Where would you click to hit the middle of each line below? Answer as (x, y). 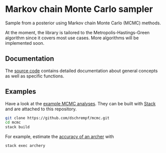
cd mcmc (13, 123)
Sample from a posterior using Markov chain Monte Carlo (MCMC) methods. (83, 23)
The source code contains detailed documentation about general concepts (82, 71)
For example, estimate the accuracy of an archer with (59, 137)
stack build (17, 127)
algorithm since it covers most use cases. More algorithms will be (72, 38)
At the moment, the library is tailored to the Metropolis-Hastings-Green (78, 32)
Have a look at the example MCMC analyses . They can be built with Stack (81, 103)
